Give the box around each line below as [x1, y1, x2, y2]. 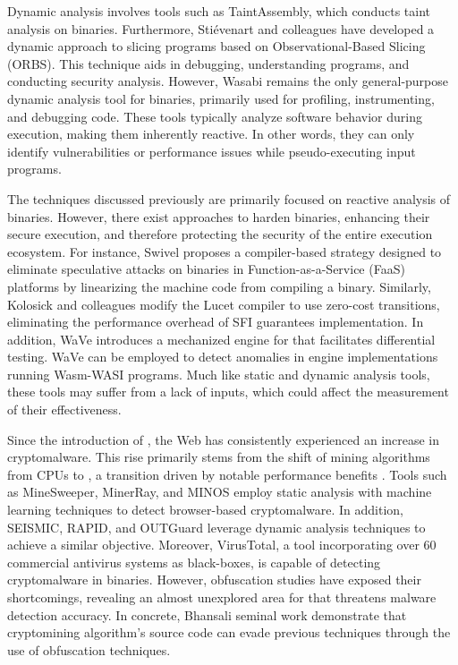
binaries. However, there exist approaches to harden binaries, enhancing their [7, 207, 430, 226]
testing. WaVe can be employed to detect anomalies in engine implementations [7, 347, 438, 366]
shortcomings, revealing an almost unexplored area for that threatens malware [7, 588, 437, 606]
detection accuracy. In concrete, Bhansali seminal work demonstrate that [7, 605, 407, 624]
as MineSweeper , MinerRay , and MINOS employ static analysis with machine [7, 482, 432, 501]
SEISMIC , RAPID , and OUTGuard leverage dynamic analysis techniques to [7, 517, 426, 536]
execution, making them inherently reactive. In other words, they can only [7, 124, 415, 143]
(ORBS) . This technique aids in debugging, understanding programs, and [7, 54, 410, 72]
